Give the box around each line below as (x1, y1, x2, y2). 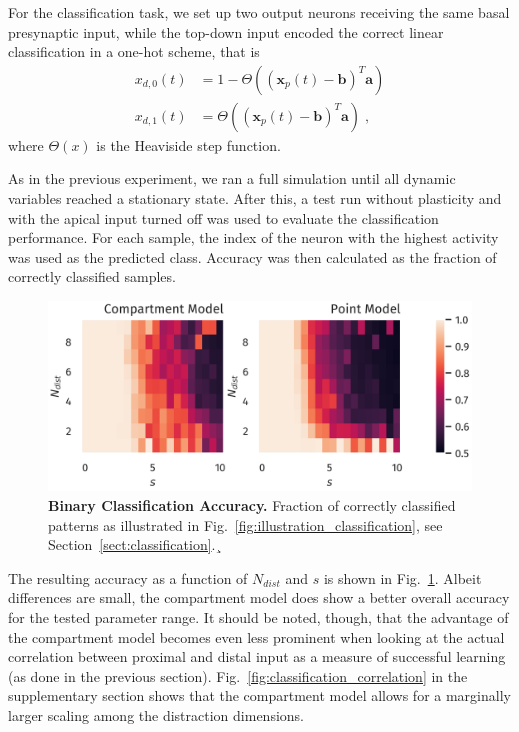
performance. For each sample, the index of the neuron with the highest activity (8, 227, 499, 248)
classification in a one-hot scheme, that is (8, 41, 260, 62)
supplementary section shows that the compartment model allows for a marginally (8, 685, 511, 706)
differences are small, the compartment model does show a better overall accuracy (8, 587, 510, 608)
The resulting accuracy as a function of (8, 567, 248, 588)
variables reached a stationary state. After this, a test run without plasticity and (8, 188, 502, 209)
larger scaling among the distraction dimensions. (8, 705, 304, 725)
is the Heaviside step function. (96, 134, 281, 155)
